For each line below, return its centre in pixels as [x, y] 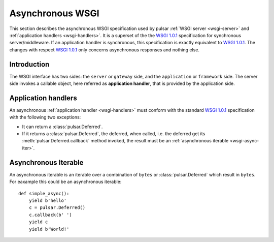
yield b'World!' [49, 229]
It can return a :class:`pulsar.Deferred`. [62, 127]
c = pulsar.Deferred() [57, 208]
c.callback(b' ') [50, 215]
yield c [38, 222]
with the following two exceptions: [45, 117]
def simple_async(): [44, 193]
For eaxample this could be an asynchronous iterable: [65, 182]
